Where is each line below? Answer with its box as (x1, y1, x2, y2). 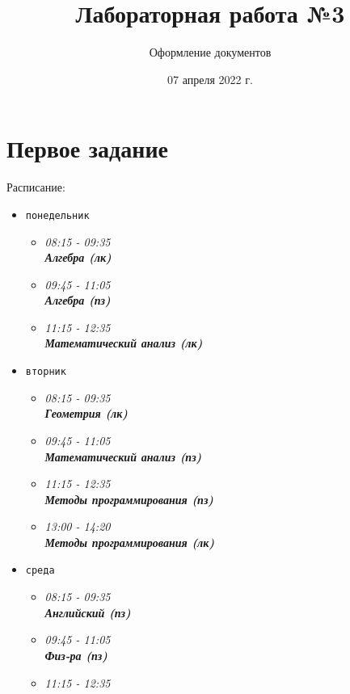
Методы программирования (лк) (44, 533, 215, 550)
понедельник (25, 209, 90, 221)
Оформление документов (149, 44, 272, 61)
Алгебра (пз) (44, 292, 111, 309)
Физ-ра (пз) (44, 646, 108, 663)
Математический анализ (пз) (44, 448, 202, 465)
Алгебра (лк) (44, 249, 112, 266)
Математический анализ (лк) (44, 334, 203, 351)
